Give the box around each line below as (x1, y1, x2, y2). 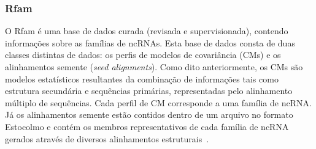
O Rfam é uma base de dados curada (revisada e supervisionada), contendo (5, 24, 288, 37)
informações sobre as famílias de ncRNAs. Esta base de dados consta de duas (5, 36, 295, 49)
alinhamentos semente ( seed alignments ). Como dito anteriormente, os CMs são (5, 60, 303, 73)
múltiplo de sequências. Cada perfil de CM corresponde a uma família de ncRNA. (5, 96, 312, 109)
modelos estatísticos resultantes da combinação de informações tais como (5, 72, 279, 85)
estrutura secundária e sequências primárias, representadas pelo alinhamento (5, 84, 293, 97)
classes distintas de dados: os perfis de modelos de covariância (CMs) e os (5, 48, 281, 61)
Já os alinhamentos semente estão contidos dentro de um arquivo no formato (5, 108, 293, 121)
